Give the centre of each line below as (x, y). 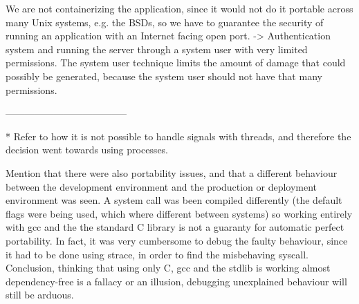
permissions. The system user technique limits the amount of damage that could (176, 63)
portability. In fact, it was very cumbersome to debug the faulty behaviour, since (177, 240)
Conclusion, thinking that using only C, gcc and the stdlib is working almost (168, 268)
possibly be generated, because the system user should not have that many (164, 76)
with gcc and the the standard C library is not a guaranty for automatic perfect (175, 227)
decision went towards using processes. (87, 150)
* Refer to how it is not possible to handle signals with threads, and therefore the (178, 136)
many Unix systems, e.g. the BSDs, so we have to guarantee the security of (165, 22)
